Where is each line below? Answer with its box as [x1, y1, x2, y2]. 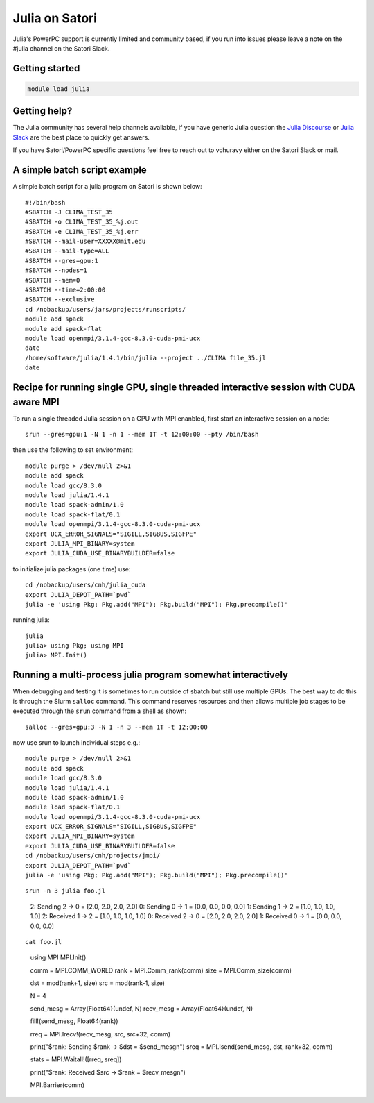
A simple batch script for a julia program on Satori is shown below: [12, 183, 202, 191]
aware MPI [12, 396, 60, 407]
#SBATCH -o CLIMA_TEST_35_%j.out [25, 218, 139, 226]
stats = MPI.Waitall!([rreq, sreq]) [30, 1055, 122, 1063]
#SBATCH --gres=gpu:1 [25, 257, 98, 264]
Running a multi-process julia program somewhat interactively [12, 669, 289, 681]
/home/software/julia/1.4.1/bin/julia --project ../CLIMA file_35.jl [25, 354, 267, 362]
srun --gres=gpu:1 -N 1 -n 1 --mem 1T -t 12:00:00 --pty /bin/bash [25, 430, 259, 439]
